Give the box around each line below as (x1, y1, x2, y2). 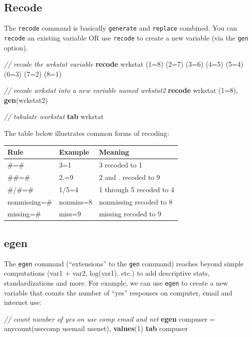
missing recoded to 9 (99, 209, 162, 219)
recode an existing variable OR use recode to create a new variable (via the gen (4, 32, 249, 42)
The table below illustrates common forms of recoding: (4, 128, 169, 138)
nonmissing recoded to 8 (99, 196, 172, 207)
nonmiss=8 (59, 196, 92, 207)
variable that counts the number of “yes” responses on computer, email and (4, 287, 233, 297)
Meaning (99, 147, 129, 157)
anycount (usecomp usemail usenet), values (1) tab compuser (4, 323, 188, 334)
